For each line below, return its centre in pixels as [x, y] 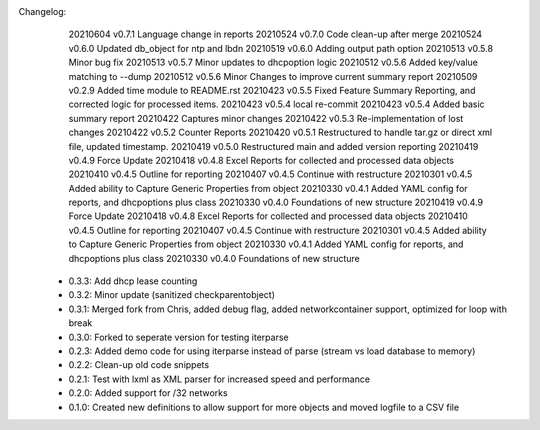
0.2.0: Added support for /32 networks [148, 393]
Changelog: [42, 11]
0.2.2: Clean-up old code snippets [139, 365]
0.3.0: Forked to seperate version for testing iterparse [178, 337]
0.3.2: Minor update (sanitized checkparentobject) [171, 295]
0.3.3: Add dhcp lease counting [133, 281]
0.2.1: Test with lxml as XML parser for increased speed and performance [219, 379]
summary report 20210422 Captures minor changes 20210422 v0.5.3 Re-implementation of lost [266, 118]
